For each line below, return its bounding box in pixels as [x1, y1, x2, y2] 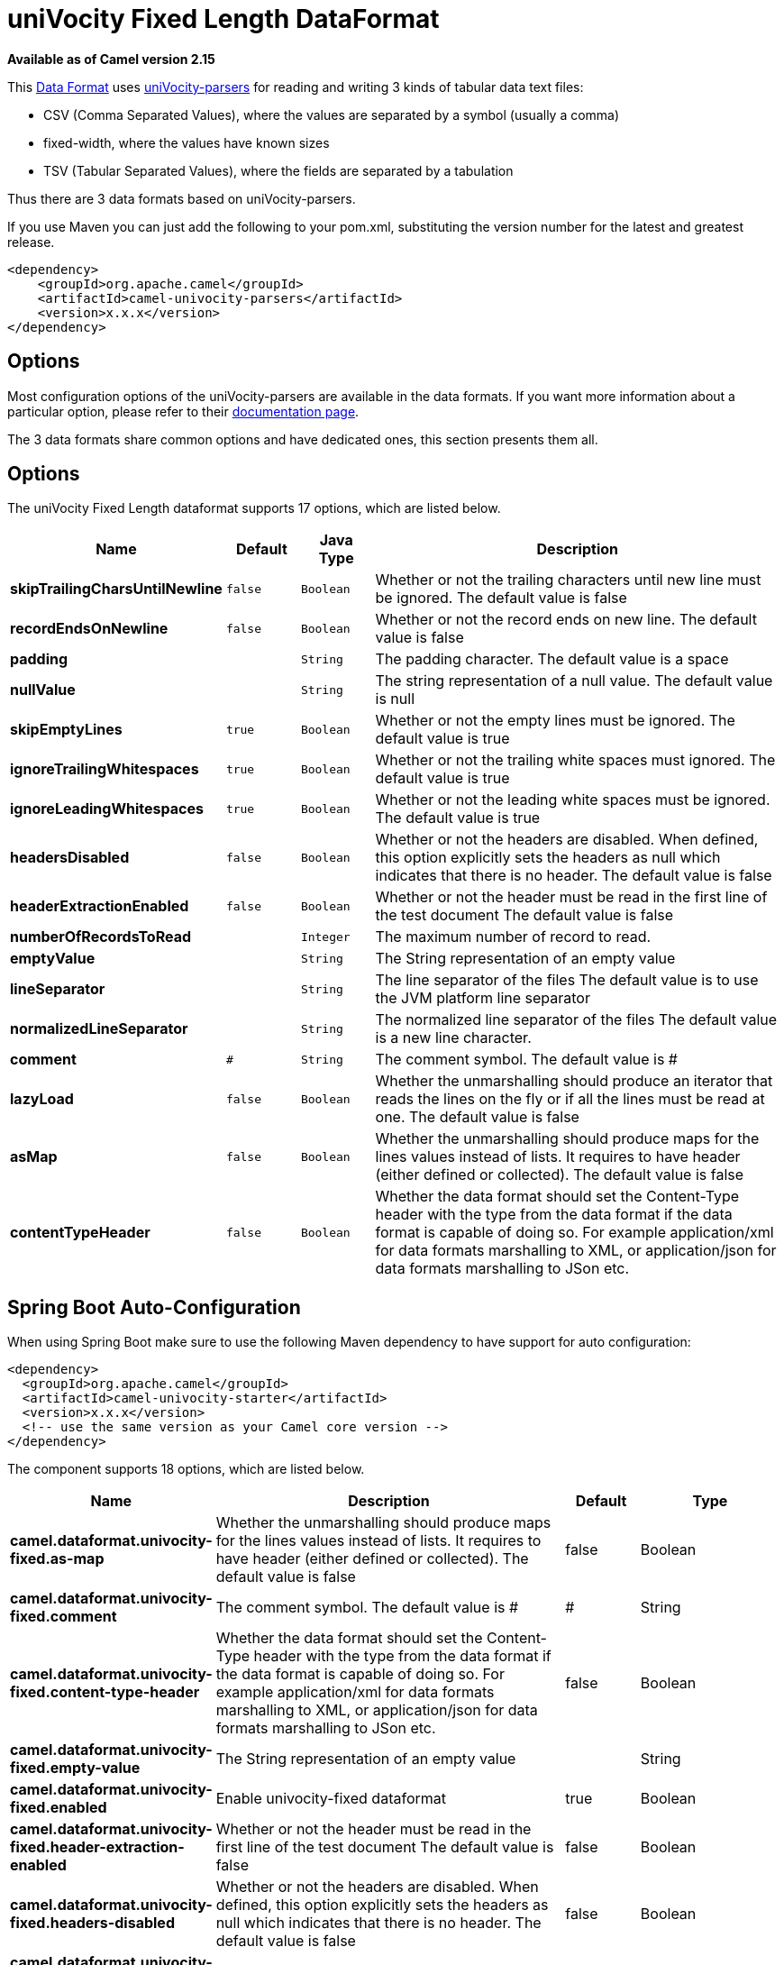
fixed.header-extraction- [10, 1838, 185, 1857]
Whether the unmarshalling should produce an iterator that [375, 1072, 773, 1091]
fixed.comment [10, 1607, 117, 1626]
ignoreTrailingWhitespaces [10, 760, 199, 779]
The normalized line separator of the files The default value [375, 1010, 778, 1029]
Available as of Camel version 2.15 [7, 50, 215, 67]
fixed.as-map [10, 1549, 105, 1568]
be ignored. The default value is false [375, 589, 627, 608]
